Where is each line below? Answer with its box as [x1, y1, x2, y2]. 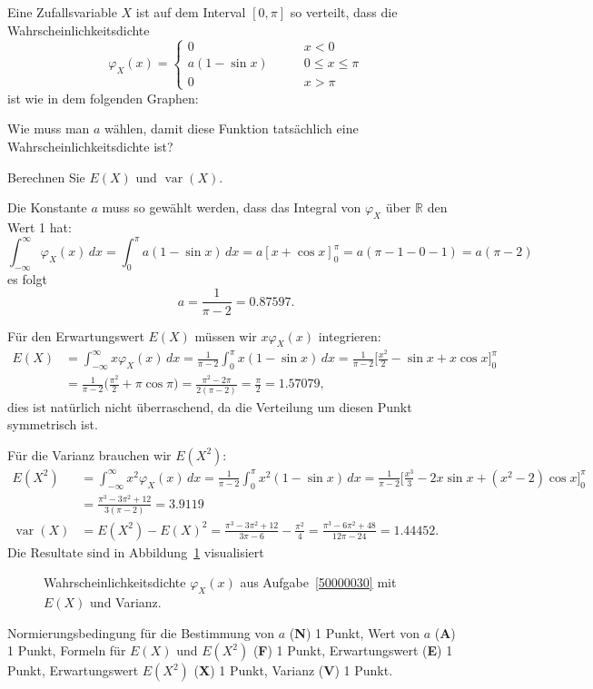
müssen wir [194, 326, 257, 345]
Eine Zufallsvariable [7, 3, 117, 21]
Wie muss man [7, 119, 90, 138]
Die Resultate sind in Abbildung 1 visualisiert [7, 542, 264, 561]
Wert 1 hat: [7, 217, 72, 236]
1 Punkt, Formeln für [7, 641, 126, 660]
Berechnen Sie [7, 167, 85, 186]
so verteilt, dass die [290, 3, 398, 21]
